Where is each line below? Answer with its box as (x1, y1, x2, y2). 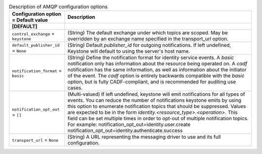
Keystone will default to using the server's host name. (67, 48, 190, 55)
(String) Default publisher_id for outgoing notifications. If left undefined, (67, 42, 231, 48)
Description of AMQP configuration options (9, 3, 108, 10)
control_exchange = (12, 30, 55, 37)
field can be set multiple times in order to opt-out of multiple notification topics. (67, 115, 249, 122)
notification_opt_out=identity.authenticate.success (67, 127, 183, 134)
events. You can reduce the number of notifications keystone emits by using (67, 97, 242, 104)
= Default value (12, 17, 48, 24)
